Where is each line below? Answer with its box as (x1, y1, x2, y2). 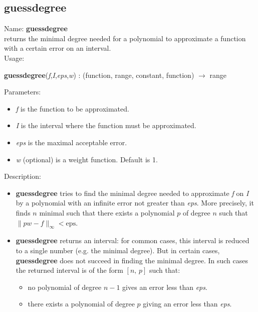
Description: (4, 171, 41, 181)
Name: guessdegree (4, 23, 68, 34)
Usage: (4, 52, 25, 63)
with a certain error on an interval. (4, 43, 111, 53)
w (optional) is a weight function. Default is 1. (16, 154, 158, 164)
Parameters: (4, 86, 41, 97)
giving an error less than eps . (143, 298, 232, 309)
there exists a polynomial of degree (28, 298, 135, 309)
